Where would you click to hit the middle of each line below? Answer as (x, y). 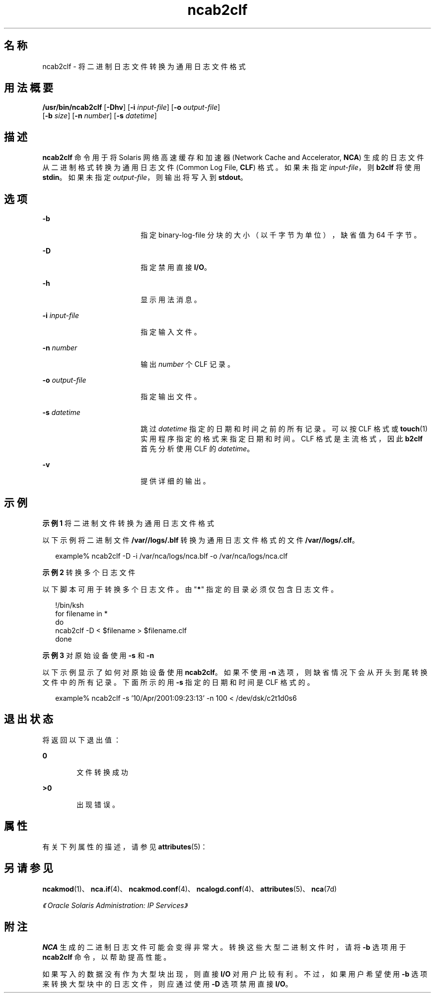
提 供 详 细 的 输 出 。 (175, 481)
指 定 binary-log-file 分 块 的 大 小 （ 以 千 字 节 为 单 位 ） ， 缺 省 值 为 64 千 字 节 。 (281, 235)
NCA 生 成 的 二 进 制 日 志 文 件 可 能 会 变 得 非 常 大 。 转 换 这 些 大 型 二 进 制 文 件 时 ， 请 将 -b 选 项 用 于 (224, 947)
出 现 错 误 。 (98, 804)
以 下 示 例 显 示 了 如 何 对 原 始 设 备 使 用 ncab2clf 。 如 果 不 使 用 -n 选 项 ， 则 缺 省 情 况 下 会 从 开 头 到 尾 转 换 (235, 672)
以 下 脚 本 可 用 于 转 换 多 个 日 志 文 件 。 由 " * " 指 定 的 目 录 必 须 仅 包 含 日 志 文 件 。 (190, 589)
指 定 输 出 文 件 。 (171, 397)
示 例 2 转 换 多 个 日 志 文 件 (89, 572)
